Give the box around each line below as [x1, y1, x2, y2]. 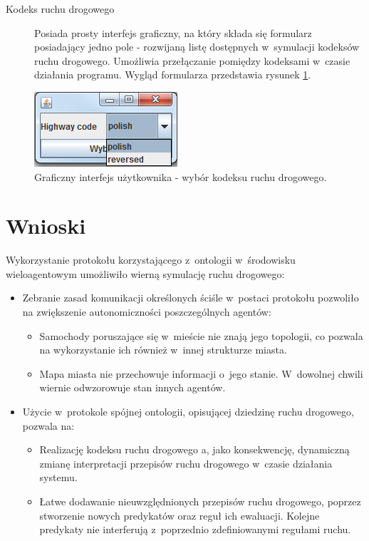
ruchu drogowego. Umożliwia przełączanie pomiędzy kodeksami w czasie [34, 53, 350, 68]
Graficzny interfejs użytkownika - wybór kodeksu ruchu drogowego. [34, 169, 327, 184]
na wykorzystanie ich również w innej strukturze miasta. [39, 342, 287, 357]
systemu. [39, 470, 78, 485]
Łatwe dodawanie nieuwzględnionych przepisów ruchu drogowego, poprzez [39, 494, 361, 508]
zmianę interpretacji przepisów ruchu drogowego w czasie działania [39, 455, 333, 470]
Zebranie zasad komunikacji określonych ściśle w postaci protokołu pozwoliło [22, 290, 359, 305]
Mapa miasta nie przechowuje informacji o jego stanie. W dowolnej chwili [39, 366, 363, 381]
